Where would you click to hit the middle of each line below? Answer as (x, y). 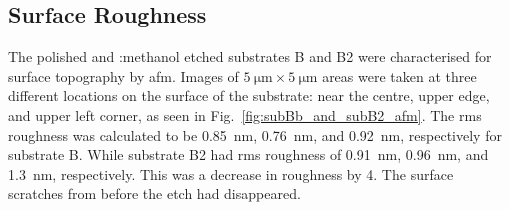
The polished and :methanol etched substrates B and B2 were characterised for (250, 56)
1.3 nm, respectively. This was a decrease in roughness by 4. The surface (231, 173)
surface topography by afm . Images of (123, 75)
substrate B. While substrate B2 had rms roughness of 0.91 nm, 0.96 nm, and (248, 154)
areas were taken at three (399, 75)
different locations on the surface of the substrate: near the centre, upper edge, (249, 95)
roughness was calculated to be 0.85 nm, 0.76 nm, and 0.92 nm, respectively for (255, 134)
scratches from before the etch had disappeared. (154, 193)
